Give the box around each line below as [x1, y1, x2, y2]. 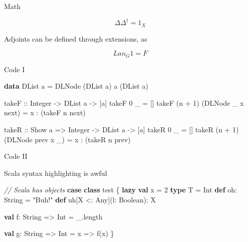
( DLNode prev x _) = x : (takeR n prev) [4, 134, 131, 144]
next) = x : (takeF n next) [4, 107, 86, 118]
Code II [4, 151, 28, 161]
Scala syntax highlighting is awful [4, 167, 107, 178]
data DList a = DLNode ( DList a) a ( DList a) [4, 81, 148, 91]
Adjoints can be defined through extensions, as [4, 33, 147, 44]
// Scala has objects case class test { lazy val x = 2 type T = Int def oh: [4, 184, 237, 195]
